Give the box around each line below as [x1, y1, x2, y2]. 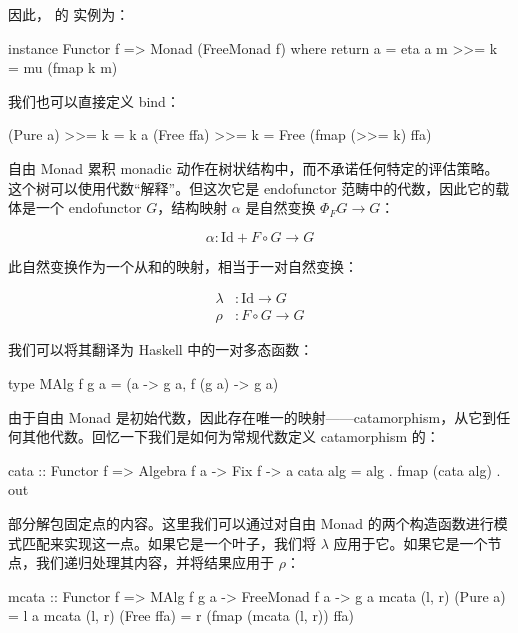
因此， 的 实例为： [8, 4, 130, 24]
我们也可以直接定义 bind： [8, 90, 180, 111]
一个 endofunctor [35, 197, 142, 218]
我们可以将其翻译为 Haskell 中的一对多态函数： [8, 339, 314, 360]
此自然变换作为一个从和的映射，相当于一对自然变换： [8, 255, 358, 276]
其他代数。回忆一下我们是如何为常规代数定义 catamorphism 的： [21, 426, 440, 447]
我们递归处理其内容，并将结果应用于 [35, 552, 274, 573]
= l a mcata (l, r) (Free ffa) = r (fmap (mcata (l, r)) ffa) [8, 605, 355, 626]
